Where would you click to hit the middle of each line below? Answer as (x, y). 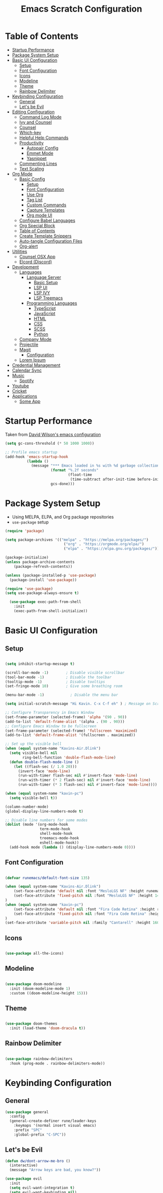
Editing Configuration (33, 112)
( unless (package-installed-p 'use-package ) (51, 575)
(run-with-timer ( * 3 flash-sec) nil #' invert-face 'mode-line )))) (88, 785)
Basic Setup (46, 282)
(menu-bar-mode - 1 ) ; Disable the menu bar (62, 695)
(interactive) (24, 1166)
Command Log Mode (40, 117)
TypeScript (45, 308)
